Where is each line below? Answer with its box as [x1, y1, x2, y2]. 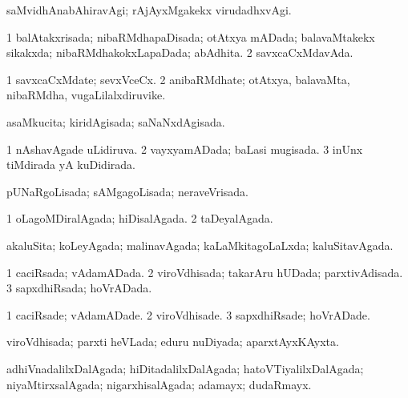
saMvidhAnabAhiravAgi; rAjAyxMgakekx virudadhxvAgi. [6, 2, 292, 18]
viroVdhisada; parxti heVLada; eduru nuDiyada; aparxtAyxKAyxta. [6, 333, 339, 350]
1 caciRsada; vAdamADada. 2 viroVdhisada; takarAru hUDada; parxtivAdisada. [6, 263, 403, 280]
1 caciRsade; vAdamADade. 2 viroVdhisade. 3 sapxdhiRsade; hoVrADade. [6, 306, 370, 323]
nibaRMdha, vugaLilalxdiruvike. [6, 86, 166, 103]
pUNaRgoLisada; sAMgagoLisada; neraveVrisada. [6, 183, 248, 199]
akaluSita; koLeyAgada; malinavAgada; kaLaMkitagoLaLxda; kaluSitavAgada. [6, 236, 394, 253]
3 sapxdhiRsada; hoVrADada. [6, 279, 152, 296]
